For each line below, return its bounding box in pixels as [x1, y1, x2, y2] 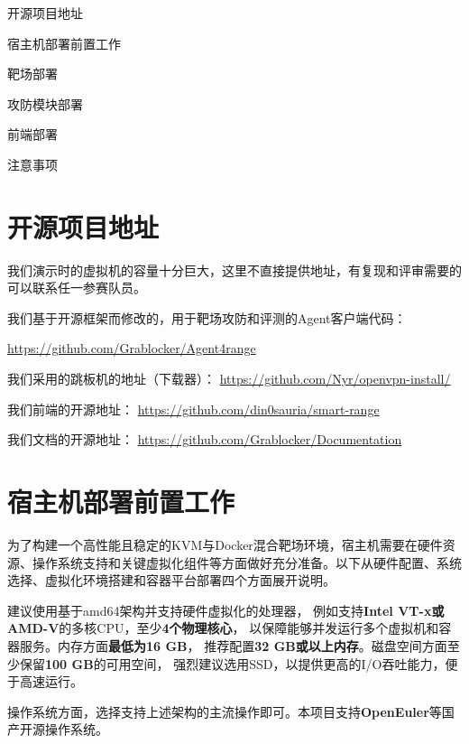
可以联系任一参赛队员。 [7, 278, 146, 297]
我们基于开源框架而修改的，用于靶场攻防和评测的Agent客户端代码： [7, 308, 407, 327]
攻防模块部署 [7, 94, 83, 113]
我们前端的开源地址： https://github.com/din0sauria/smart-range [7, 399, 380, 418]
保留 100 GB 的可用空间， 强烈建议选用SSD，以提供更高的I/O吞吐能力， [19, 654, 446, 673]
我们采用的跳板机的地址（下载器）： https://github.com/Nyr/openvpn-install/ [7, 369, 451, 388]
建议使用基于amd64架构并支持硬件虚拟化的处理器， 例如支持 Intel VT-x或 [7, 600, 445, 619]
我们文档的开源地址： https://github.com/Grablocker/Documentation [7, 430, 402, 449]
